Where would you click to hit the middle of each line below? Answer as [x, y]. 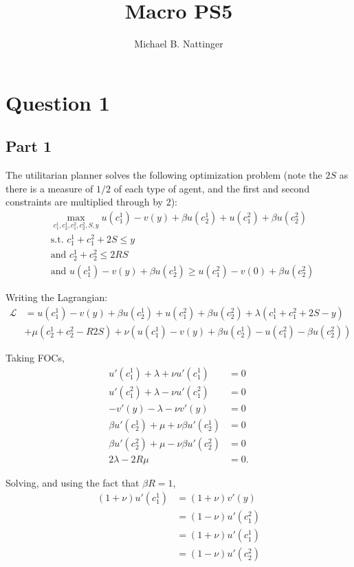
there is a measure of [49, 188]
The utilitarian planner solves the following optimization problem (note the [164, 175]
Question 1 [58, 102]
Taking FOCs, [35, 357]
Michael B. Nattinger [179, 44]
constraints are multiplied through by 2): [91, 202]
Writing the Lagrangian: [57, 297]
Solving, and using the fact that [73, 482]
